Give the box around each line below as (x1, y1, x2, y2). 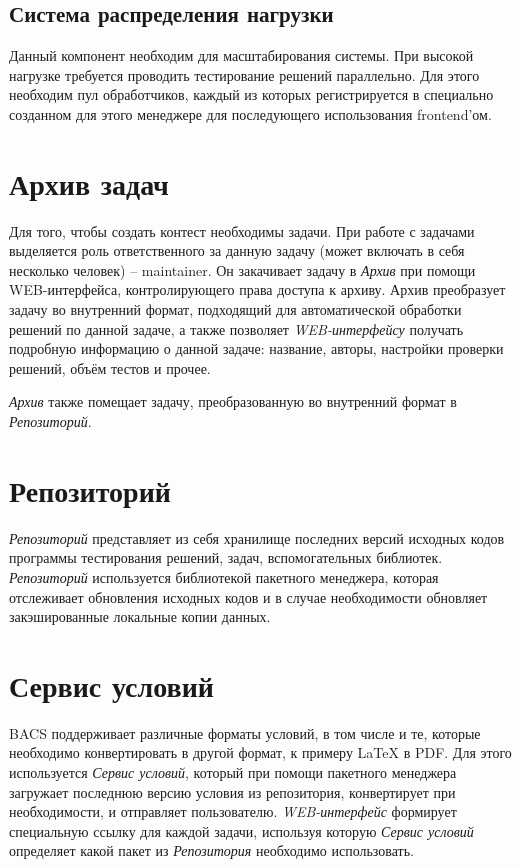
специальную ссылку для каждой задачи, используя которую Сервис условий (9, 820, 474, 841)
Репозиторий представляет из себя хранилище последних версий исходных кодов (9, 527, 505, 548)
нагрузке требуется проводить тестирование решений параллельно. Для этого (9, 64, 480, 85)
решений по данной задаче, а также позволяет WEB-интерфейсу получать (9, 318, 464, 339)
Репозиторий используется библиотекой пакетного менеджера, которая (9, 566, 439, 587)
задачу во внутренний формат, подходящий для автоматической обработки (9, 299, 462, 320)
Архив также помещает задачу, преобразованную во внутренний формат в (9, 391, 457, 412)
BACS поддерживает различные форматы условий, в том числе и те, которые (9, 722, 481, 743)
